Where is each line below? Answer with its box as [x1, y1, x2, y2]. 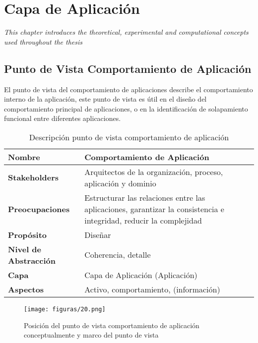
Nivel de [8, 243, 42, 255]
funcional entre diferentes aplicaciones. [4, 113, 121, 123]
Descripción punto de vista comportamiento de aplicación [29, 131, 229, 143]
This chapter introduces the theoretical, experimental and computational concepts [4, 27, 249, 37]
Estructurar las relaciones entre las [84, 191, 205, 203]
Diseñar [84, 229, 111, 240]
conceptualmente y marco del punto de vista [24, 330, 159, 340]
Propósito [8, 229, 47, 240]
